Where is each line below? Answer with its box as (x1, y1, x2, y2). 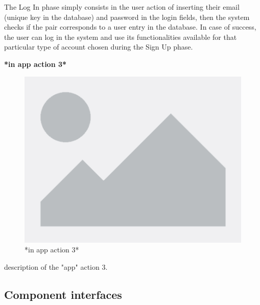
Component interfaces (4, 286, 122, 302)
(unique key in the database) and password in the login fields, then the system (4, 11, 250, 22)
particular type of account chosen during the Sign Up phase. (4, 41, 193, 52)
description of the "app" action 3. (4, 261, 108, 272)
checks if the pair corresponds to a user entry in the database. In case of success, (4, 21, 256, 32)
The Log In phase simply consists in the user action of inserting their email (4, 2, 240, 12)
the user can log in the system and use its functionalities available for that (4, 31, 237, 42)
